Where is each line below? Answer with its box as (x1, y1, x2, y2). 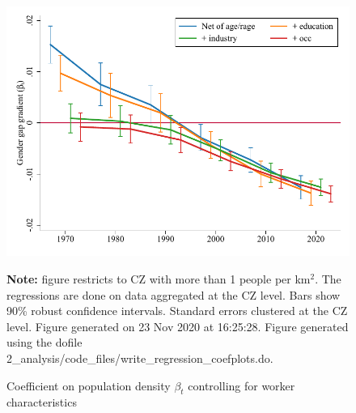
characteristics (6, 394, 77, 411)
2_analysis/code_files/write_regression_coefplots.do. (6, 349, 273, 366)
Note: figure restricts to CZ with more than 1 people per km (6, 270, 311, 287)
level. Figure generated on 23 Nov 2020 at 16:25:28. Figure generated (6, 317, 349, 334)
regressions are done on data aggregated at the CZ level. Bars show (6, 286, 341, 303)
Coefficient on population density (6, 377, 171, 394)
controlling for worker (188, 377, 295, 394)
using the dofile (6, 334, 83, 351)
